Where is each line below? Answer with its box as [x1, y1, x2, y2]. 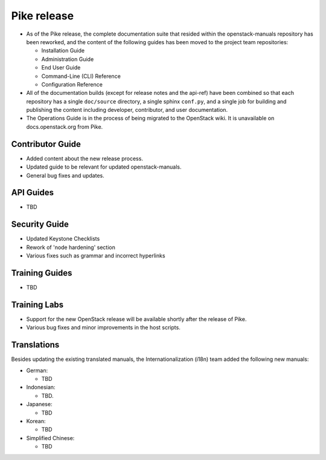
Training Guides [11, 268, 72, 278]
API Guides [11, 187, 54, 198]
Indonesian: [26, 384, 56, 391]
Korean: [26, 417, 46, 424]
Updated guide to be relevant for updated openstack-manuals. [26, 163, 182, 170]
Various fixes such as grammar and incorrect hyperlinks [26, 252, 165, 259]
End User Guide [41, 64, 81, 71]
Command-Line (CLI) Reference [41, 73, 121, 80]
